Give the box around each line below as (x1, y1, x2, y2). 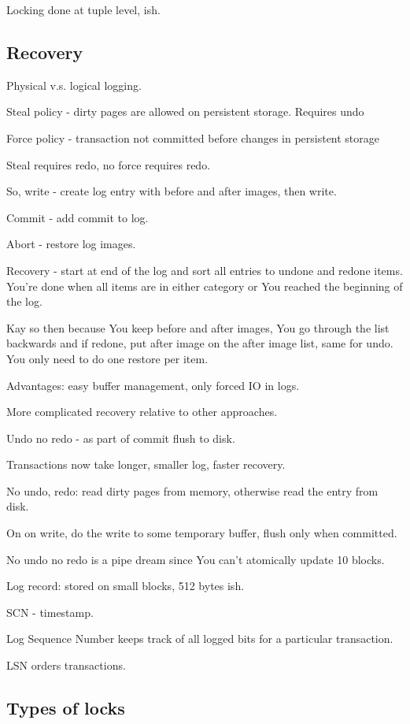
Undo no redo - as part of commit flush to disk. (6, 429, 235, 446)
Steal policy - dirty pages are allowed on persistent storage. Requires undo (6, 103, 364, 120)
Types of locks (6, 696, 125, 720)
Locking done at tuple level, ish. (6, 2, 161, 17)
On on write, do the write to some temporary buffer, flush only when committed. (6, 525, 397, 541)
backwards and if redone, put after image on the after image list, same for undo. (6, 335, 393, 351)
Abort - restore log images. (6, 236, 136, 252)
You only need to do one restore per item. (6, 350, 209, 366)
